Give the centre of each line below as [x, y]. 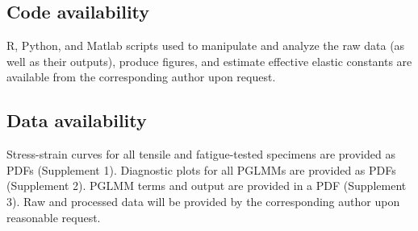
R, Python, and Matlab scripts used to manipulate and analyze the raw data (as [206, 45]
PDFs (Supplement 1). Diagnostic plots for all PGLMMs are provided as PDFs [201, 169]
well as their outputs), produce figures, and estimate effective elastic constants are [209, 61]
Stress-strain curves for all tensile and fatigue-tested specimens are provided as [201, 154]
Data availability [77, 120]
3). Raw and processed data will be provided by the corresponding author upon [203, 201]
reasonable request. [54, 217]
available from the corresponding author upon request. [141, 77]
